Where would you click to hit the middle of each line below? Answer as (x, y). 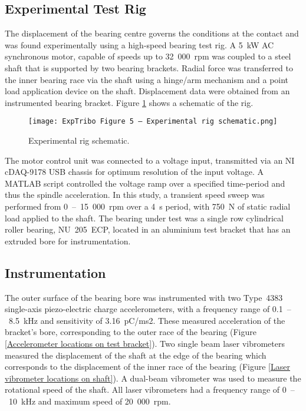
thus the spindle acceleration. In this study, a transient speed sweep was (135, 195)
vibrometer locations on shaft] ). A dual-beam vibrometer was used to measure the (153, 378)
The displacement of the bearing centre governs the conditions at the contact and (152, 33)
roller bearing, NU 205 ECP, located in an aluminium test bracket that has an (148, 229)
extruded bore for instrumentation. (68, 241)
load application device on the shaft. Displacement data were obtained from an (147, 91)
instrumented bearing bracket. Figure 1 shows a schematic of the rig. (129, 102)
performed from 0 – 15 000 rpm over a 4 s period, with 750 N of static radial (148, 206)
